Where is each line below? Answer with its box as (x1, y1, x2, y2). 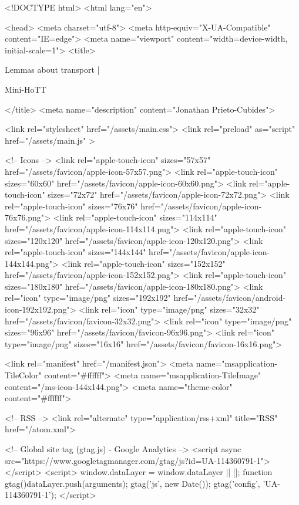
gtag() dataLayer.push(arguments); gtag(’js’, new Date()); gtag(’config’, (5, 477, 260, 489)
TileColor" (5, 369, 42, 381)
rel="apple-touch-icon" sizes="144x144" (5, 246, 146, 258)
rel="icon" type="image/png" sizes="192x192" (5, 292, 171, 304)
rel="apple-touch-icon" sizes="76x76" (5, 199, 138, 212)
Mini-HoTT (5, 83, 46, 95)
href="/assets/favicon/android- (173, 292, 286, 304)
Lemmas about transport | (5, 63, 100, 76)
